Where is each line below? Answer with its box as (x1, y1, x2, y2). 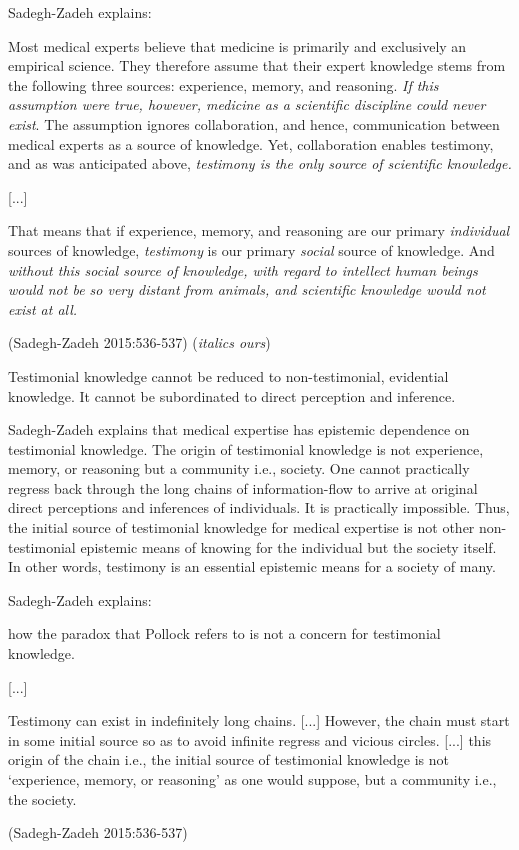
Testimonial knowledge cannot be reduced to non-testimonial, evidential (8, 365, 449, 386)
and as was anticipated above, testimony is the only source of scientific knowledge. (8, 153, 512, 174)
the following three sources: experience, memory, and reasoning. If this (8, 74, 439, 95)
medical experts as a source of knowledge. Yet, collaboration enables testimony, (8, 133, 494, 154)
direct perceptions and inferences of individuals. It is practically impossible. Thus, (8, 497, 510, 518)
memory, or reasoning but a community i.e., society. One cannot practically (8, 458, 470, 479)
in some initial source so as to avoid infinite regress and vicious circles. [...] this (8, 729, 492, 750)
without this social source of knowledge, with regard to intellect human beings (8, 259, 478, 280)
